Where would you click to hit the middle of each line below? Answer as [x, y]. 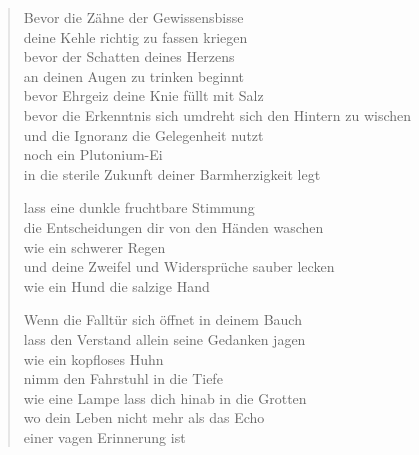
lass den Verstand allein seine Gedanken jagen [164, 338]
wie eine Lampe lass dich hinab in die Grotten [165, 397]
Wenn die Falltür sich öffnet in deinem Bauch [162, 319]
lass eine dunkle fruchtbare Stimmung [139, 207]
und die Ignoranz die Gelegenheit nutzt [143, 134]
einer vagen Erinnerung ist [104, 436]
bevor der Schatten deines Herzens [129, 56]
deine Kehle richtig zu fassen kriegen [135, 36]
